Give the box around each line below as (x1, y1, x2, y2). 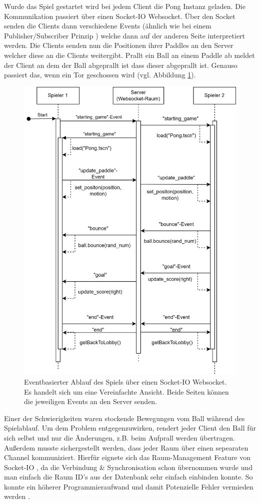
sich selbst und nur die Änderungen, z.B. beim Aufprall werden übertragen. (4, 432, 235, 443)
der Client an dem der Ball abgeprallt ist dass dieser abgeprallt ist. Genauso (4, 59, 237, 70)
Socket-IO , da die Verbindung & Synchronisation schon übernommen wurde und (4, 462, 252, 472)
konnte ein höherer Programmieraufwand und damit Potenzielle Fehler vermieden (4, 481, 253, 492)
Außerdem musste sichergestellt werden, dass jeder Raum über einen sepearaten (4, 442, 248, 453)
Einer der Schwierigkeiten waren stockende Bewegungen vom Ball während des (4, 413, 245, 423)
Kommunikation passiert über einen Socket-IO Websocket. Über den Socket (4, 10, 235, 21)
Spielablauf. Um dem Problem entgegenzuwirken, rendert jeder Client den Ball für (4, 423, 256, 433)
